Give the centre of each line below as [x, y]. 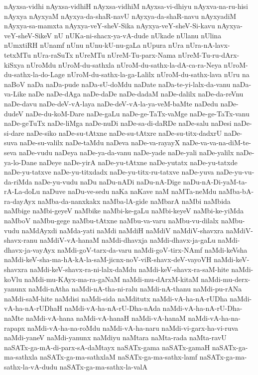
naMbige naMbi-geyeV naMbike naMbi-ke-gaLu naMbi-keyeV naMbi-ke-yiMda [124, 211]
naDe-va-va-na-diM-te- [216, 142]
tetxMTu [18, 54]
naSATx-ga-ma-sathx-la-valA [103, 366]
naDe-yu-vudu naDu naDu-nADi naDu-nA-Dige [108, 181]
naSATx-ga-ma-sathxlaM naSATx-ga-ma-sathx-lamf [119, 357]
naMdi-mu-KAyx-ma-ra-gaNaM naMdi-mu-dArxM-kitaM [111, 279]
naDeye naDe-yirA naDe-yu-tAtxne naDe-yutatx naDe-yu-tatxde [138, 162]
